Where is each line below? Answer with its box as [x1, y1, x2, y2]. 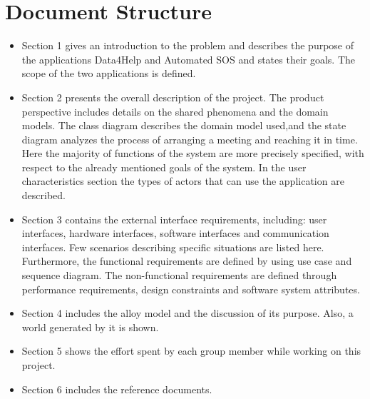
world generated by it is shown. [21, 319, 159, 334]
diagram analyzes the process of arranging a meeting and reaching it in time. [21, 131, 358, 146]
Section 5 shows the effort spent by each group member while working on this [21, 343, 361, 358]
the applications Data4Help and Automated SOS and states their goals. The [21, 51, 356, 66]
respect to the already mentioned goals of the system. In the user [21, 159, 307, 174]
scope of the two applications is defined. [21, 66, 196, 81]
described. [21, 188, 66, 203]
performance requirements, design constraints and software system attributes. [21, 281, 360, 296]
